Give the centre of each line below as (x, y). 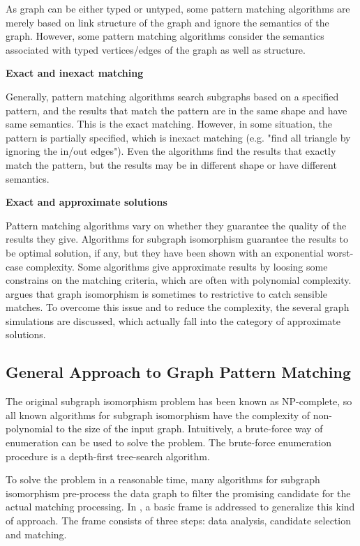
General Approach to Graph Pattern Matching (178, 372)
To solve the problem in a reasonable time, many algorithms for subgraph (163, 479)
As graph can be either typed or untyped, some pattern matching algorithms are (178, 8)
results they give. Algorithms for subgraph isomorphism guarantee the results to (177, 239)
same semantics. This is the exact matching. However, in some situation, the (169, 124)
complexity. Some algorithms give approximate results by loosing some (177, 266)
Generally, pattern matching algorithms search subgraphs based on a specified (172, 96)
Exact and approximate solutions (87, 202)
